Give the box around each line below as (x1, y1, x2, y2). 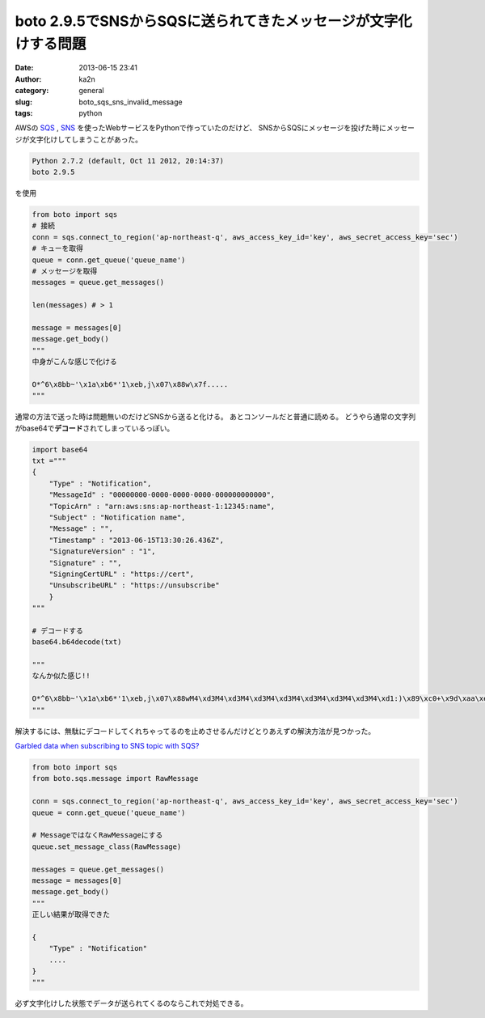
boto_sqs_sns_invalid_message (78, 97, 183, 107)
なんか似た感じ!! (32, 672, 91, 681)
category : (15, 86, 49, 95)
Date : (15, 63, 34, 73)
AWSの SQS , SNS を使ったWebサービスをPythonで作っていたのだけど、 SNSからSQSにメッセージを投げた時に (15, 123, 387, 133)
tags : (15, 108, 33, 117)
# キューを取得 (32, 244, 84, 253)
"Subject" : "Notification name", (48, 512, 186, 522)
